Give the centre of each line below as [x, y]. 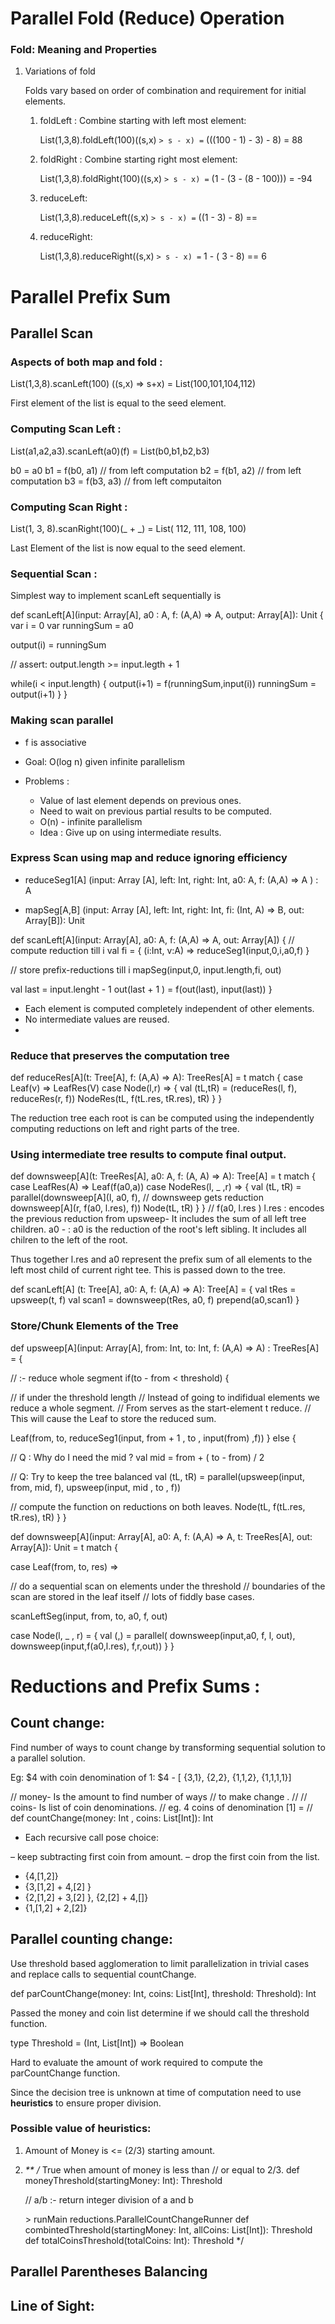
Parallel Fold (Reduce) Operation [147, 18]
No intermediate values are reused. [97, 1019]
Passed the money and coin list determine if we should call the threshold [160, 2013]
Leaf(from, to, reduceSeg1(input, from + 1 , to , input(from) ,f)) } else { [153, 1438]
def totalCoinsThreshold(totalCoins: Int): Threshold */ [134, 2240]
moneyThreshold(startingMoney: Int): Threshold [123, 2180]
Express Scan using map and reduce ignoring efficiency [149, 858]
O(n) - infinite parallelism [91, 821]
